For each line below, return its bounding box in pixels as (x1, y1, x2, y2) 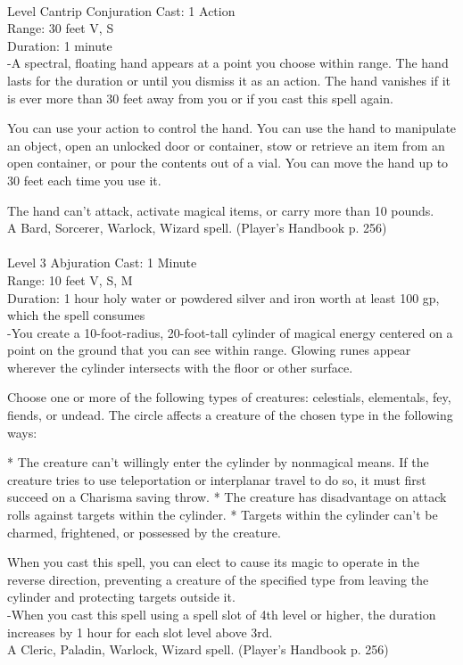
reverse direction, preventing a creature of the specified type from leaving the (7, 570, 429, 588)
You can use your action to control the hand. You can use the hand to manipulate (7, 119, 457, 137)
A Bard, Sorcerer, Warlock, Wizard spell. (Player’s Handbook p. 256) (7, 218, 387, 237)
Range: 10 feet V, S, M (7, 270, 133, 289)
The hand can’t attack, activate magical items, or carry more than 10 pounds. (7, 201, 434, 219)
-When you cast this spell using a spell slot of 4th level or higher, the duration (7, 605, 436, 623)
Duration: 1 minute (7, 36, 112, 54)
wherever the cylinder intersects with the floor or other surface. (7, 357, 353, 376)
